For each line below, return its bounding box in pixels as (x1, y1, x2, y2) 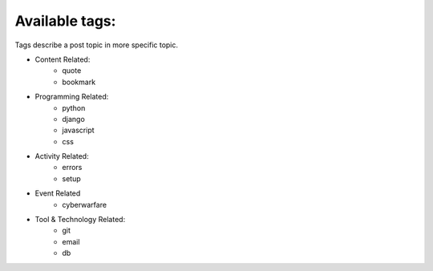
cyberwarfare (62, 200, 107, 209)
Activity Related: (34, 152, 89, 161)
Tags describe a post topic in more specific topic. (14, 40, 179, 50)
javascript (62, 125, 95, 135)
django (62, 114, 86, 123)
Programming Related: (34, 92, 109, 102)
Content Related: (34, 55, 91, 64)
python (62, 103, 86, 112)
